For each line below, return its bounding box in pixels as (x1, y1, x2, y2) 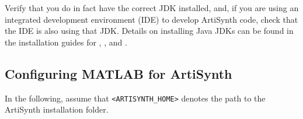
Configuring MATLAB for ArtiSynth (5, 64, 232, 82)
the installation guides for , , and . (5, 36, 127, 48)
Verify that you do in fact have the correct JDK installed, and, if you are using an (5, 2, 299, 13)
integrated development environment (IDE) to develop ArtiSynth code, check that (5, 13, 298, 25)
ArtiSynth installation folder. (5, 103, 109, 116)
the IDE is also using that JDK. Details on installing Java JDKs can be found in (5, 24, 294, 37)
